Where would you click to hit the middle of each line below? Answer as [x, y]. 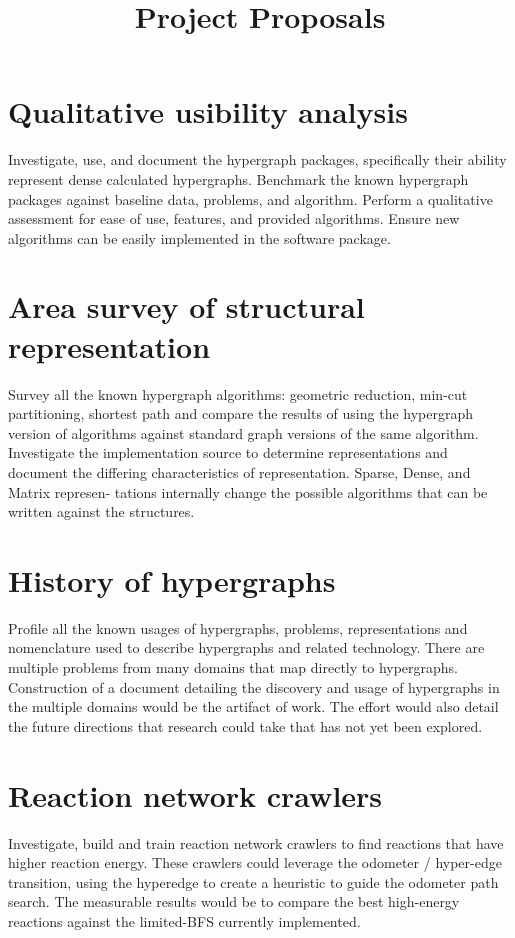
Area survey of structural [186, 306]
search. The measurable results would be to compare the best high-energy [234, 901]
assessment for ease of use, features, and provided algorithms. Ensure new [234, 218]
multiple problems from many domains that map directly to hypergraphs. [233, 667]
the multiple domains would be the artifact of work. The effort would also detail [253, 706]
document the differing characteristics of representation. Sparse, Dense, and [239, 471]
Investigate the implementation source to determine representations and [228, 452]
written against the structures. [101, 511]
